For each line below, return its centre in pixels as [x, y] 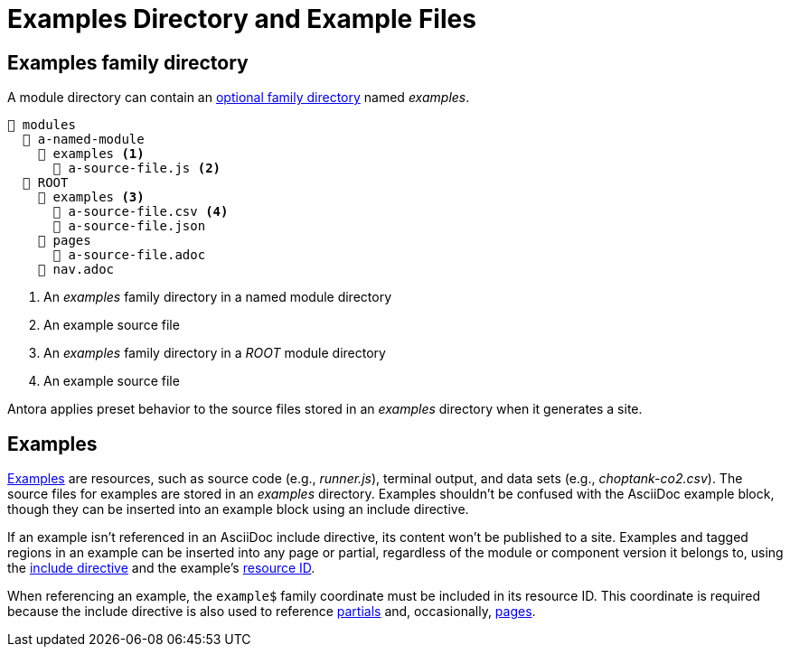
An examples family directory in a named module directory [218, 297]
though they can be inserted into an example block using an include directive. [238, 509]
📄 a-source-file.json [129, 226]
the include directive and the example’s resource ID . [161, 568]
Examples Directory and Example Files [242, 19]
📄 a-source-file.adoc [129, 255]
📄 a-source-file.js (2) [137, 168]
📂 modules [42, 125]
